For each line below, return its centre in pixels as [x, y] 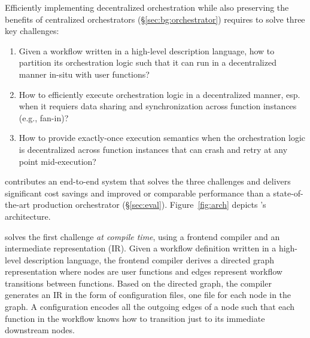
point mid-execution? [57, 161]
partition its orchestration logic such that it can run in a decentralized [148, 62]
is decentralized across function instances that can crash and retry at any [153, 149]
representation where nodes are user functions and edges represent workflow [144, 271]
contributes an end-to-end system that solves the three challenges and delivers [148, 181]
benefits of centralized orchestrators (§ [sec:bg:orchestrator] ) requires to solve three [155, 19]
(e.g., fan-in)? [44, 117]
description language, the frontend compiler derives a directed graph [149, 259]
